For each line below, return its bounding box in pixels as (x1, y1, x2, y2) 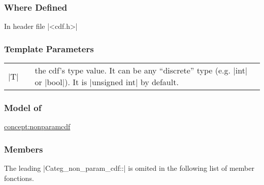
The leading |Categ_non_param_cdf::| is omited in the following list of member (4, 163, 254, 173)
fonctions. (4, 172, 34, 183)
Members (4, 142, 43, 155)
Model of (4, 101, 42, 114)
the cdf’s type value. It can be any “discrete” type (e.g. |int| (35, 64, 248, 77)
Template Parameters (4, 42, 94, 55)
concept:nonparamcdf (4, 121, 71, 132)
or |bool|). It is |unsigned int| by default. (35, 76, 179, 88)
